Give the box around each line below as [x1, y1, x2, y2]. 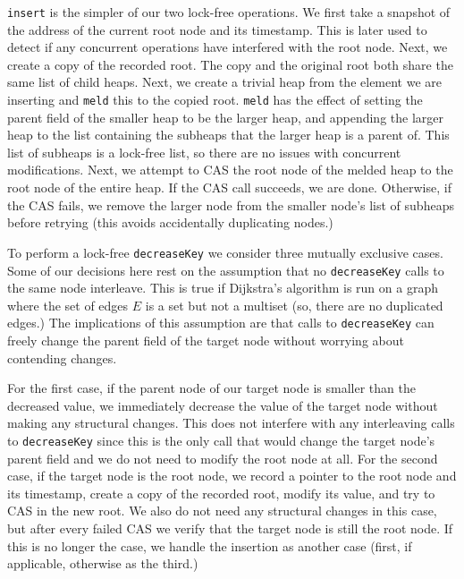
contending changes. [7, 348, 117, 367]
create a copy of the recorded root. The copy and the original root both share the [7, 55, 453, 73]
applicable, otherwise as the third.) [7, 554, 198, 573]
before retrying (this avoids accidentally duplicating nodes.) [7, 213, 333, 232]
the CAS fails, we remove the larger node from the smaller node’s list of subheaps [7, 195, 454, 214]
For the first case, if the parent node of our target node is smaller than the [7, 379, 416, 397]
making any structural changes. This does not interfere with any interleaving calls [7, 413, 455, 432]
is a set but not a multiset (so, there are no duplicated [145, 295, 443, 314]
